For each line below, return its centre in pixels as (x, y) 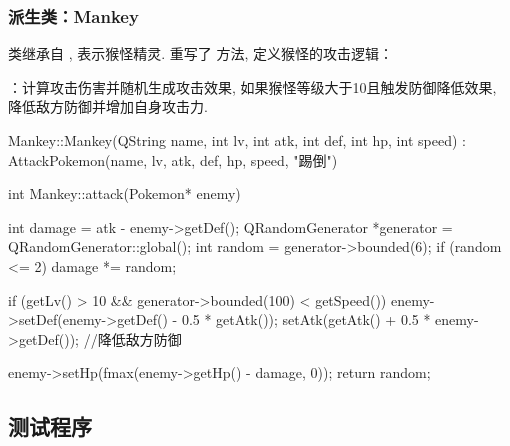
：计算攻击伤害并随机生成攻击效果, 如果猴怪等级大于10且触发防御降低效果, (252, 86)
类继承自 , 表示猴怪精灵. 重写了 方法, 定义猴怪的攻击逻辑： (200, 53)
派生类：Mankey (73, 15)
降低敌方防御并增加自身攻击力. (108, 106)
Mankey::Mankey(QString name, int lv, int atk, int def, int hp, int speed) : (237, 140)
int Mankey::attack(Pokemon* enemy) (124, 193)
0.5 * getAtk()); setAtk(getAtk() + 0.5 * (306, 319)
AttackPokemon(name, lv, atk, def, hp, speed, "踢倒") (173, 159)
